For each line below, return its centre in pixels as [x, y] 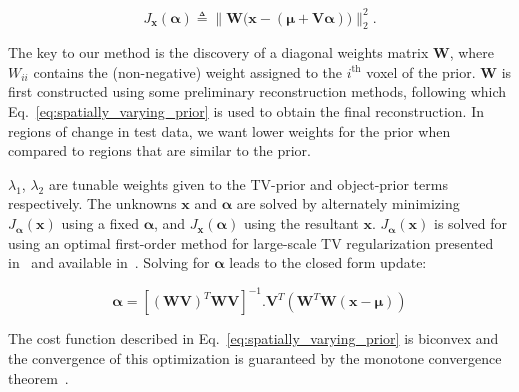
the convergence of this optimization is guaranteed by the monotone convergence [255, 357]
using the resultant [301, 223]
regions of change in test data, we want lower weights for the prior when [229, 130]
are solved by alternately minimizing [348, 203]
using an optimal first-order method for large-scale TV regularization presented [251, 242]
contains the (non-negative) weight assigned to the [188, 71]
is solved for [470, 223]
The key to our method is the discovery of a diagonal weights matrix [218, 52]
